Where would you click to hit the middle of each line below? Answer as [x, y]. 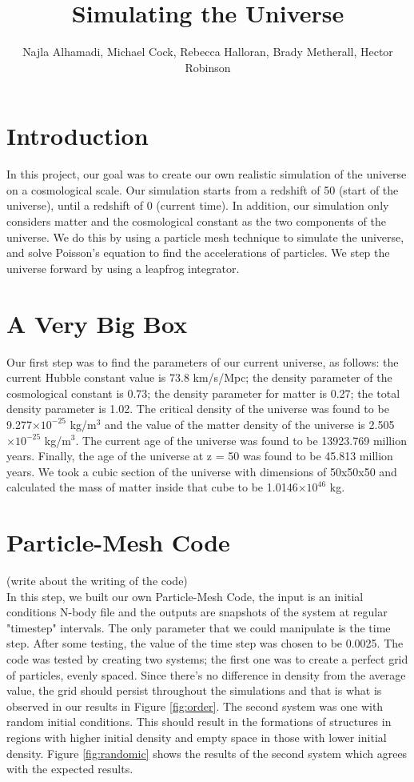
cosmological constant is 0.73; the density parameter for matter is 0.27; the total [203, 393]
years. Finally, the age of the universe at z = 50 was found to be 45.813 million [200, 456]
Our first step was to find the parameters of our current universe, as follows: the [203, 361]
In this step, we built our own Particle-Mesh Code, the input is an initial [185, 596]
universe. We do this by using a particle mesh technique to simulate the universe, [205, 237]
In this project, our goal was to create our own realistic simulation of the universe [207, 174]
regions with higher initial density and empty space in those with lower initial [197, 737]
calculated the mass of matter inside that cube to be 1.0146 [152, 487]
